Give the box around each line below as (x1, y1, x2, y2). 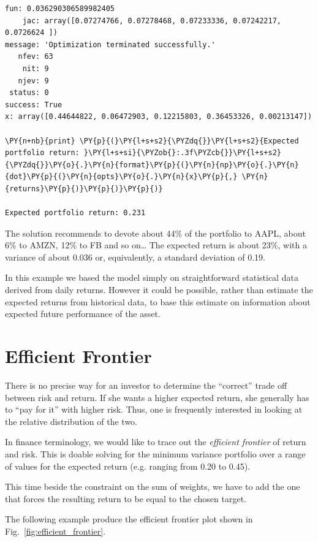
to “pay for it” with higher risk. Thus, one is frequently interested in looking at (5, 403, 303, 416)
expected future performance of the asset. (5, 307, 161, 320)
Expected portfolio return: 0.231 (5, 208, 146, 218)
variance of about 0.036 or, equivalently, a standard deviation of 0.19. (5, 250, 265, 263)
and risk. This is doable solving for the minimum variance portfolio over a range (5, 447, 306, 460)
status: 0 (9, 88, 49, 97)
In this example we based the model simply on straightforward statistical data (5, 271, 298, 284)
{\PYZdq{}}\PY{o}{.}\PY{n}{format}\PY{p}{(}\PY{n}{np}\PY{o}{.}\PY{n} (5, 160, 299, 169)
